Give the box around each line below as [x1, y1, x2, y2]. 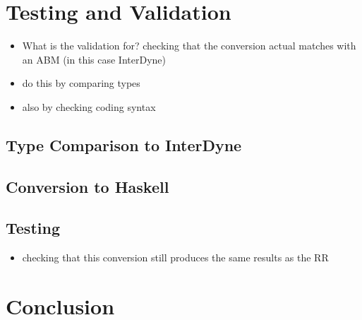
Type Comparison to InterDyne [6, 134, 242, 155]
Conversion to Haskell [6, 175, 169, 197]
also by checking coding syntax [22, 99, 156, 114]
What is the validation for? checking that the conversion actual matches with [22, 38, 356, 53]
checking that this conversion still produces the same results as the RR [22, 250, 329, 265]
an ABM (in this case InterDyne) [22, 52, 166, 66]
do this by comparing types [22, 76, 140, 90]
